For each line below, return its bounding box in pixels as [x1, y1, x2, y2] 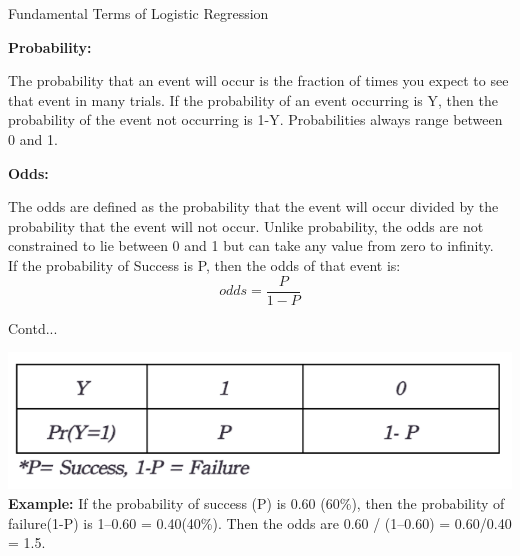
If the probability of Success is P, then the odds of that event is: [8, 254, 401, 275]
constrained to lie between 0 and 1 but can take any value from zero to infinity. [8, 235, 494, 256]
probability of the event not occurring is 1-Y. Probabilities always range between [8, 109, 503, 130]
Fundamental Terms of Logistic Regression [8, 3, 269, 23]
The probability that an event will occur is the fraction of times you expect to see [8, 70, 509, 91]
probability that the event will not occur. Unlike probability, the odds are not [8, 215, 484, 236]
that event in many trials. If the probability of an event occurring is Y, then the [8, 89, 498, 110]
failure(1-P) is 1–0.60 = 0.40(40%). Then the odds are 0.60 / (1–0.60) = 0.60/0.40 [8, 512, 512, 533]
